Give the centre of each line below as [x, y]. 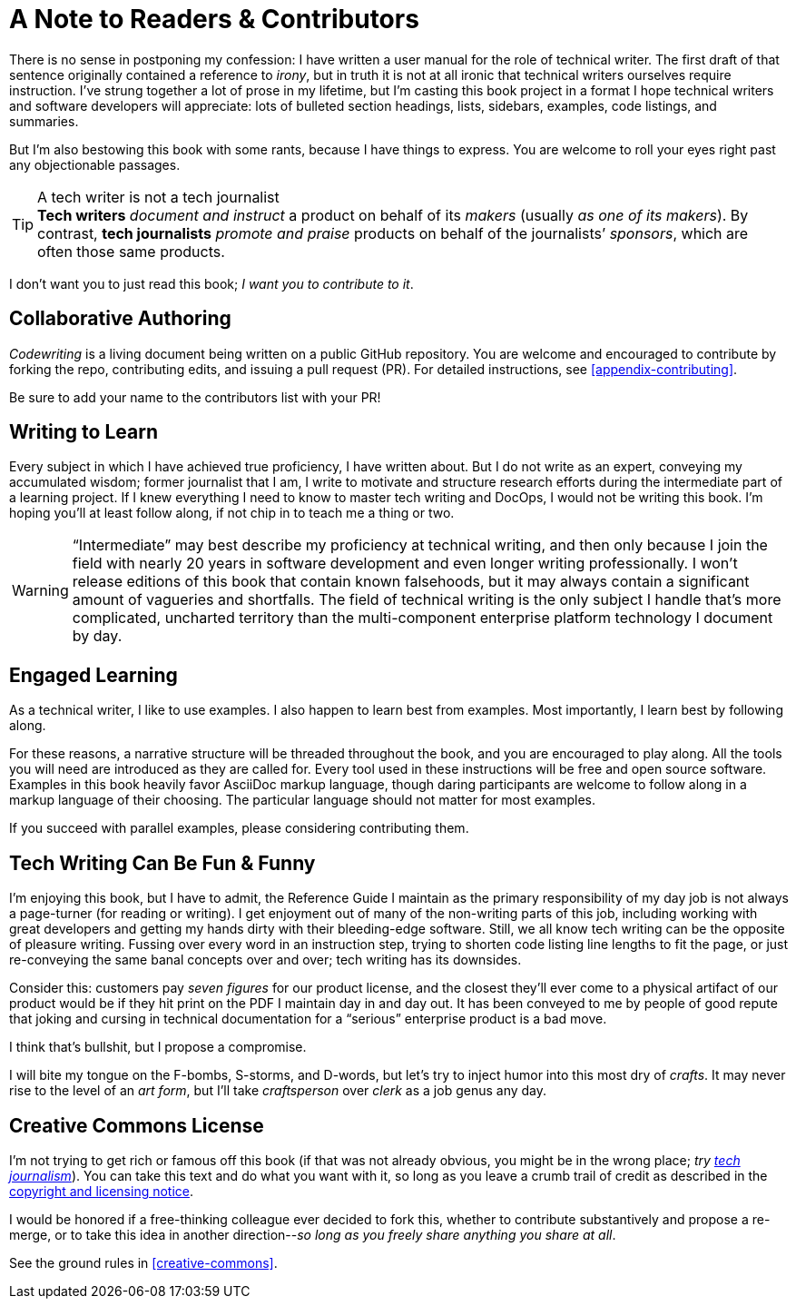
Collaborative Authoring [120, 319]
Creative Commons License [137, 1125]
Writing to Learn [84, 432]
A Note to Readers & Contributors [214, 19]
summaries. [44, 121]
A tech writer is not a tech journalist [158, 197]
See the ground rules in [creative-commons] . [143, 1262]
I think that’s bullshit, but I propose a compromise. [158, 1047]
